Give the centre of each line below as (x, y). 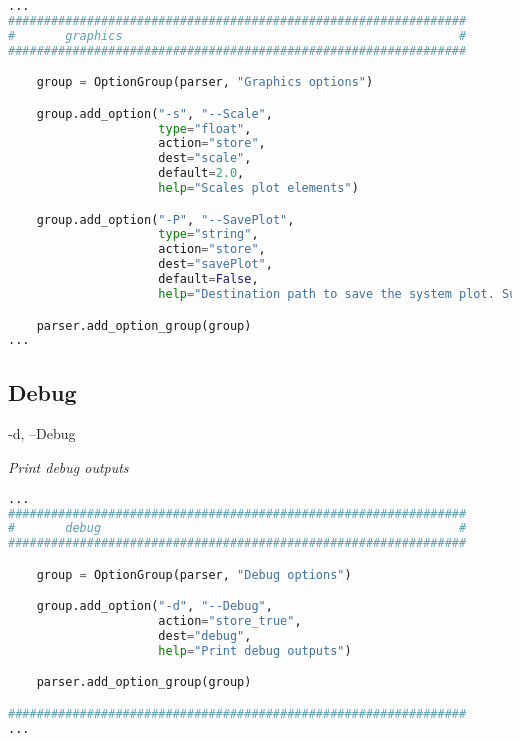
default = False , (208, 279)
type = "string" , (208, 234)
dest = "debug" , (205, 636)
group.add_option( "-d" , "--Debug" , (154, 606)
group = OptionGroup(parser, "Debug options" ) (194, 574)
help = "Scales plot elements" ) (258, 188)
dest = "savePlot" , (215, 264)
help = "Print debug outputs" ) (255, 650)
